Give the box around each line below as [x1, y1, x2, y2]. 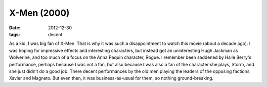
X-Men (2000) [9, 7, 70, 18]
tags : [9, 31, 20, 37]
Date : [9, 25, 21, 31]
